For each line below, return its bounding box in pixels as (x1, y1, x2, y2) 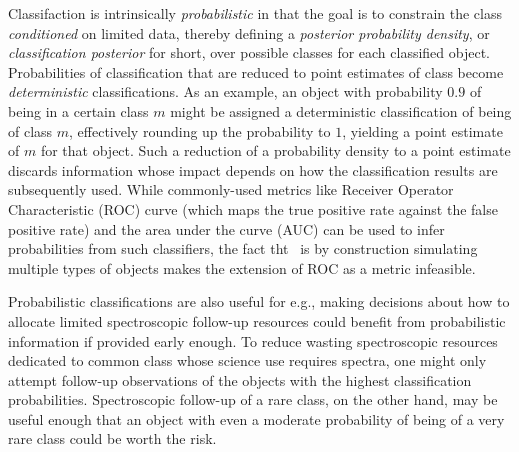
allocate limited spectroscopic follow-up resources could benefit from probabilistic (8, 310, 506, 331)
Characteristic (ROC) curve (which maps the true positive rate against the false (8, 198, 498, 219)
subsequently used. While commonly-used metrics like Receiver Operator (8, 179, 454, 200)
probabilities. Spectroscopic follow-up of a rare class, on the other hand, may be (8, 389, 498, 410)
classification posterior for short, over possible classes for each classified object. (8, 42, 491, 63)
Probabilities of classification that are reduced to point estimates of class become (8, 61, 504, 82)
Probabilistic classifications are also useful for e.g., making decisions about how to (8, 291, 510, 312)
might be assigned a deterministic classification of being (170, 100, 512, 121)
